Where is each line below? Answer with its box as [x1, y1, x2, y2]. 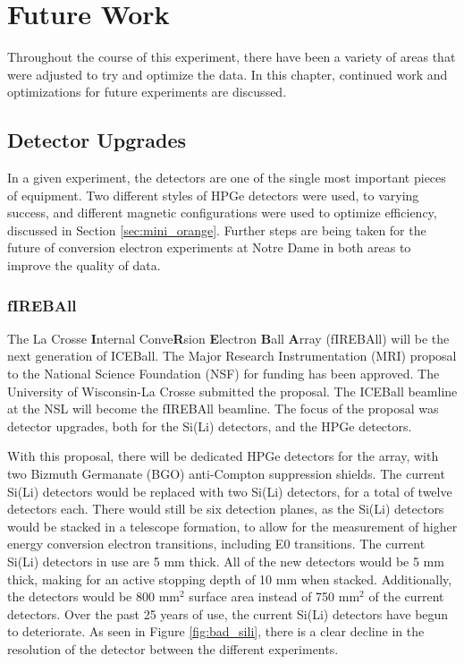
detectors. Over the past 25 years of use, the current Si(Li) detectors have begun [7, 604, 449, 623]
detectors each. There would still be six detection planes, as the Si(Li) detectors [7, 499, 444, 518]
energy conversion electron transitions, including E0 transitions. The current [7, 534, 426, 553]
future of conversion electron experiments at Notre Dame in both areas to [7, 238, 411, 257]
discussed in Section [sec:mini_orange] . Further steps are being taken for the [7, 220, 426, 239]
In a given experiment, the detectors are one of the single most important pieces [7, 168, 446, 187]
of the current [368, 587, 444, 606]
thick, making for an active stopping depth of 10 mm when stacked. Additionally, [7, 569, 452, 588]
